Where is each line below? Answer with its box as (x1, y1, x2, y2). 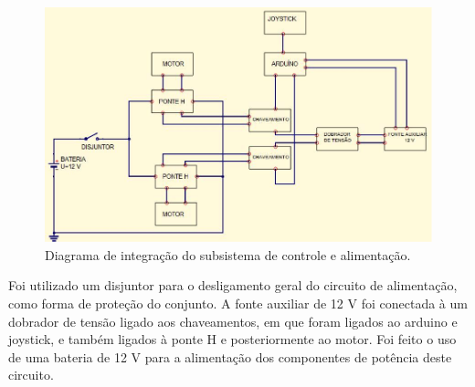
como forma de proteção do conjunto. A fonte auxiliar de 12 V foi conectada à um (8, 294, 468, 313)
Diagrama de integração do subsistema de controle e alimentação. (45, 245, 411, 264)
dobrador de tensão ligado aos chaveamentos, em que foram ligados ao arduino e (8, 311, 458, 330)
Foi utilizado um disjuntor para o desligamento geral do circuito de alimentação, (8, 276, 458, 295)
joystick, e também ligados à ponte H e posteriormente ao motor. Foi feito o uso (8, 329, 457, 349)
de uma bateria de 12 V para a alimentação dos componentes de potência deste (8, 347, 452, 366)
